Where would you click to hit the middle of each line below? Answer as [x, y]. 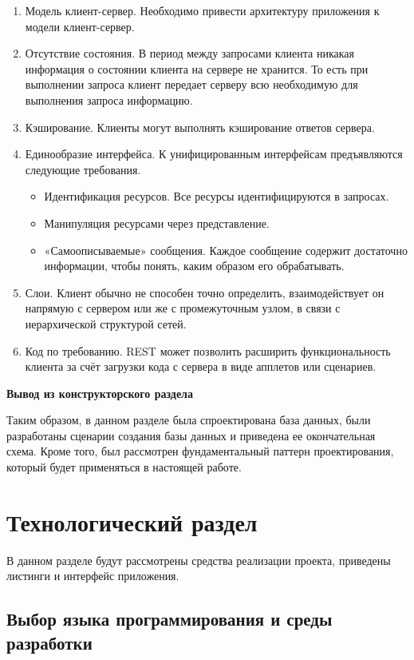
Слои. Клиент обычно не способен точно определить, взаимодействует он [205, 292]
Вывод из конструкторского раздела [100, 393]
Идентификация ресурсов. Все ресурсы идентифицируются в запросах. [217, 196]
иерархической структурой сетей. [106, 323]
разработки [49, 642]
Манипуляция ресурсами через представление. [157, 223]
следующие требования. [83, 169]
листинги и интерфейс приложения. [93, 576]
